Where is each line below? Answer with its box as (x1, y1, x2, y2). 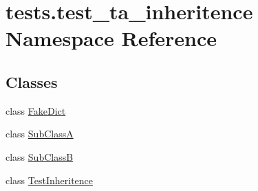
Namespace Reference (6, 24, 217, 52)
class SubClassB (6, 149, 74, 164)
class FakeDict (6, 103, 66, 117)
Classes (6, 71, 58, 92)
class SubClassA (6, 126, 74, 141)
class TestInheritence (6, 172, 94, 187)
